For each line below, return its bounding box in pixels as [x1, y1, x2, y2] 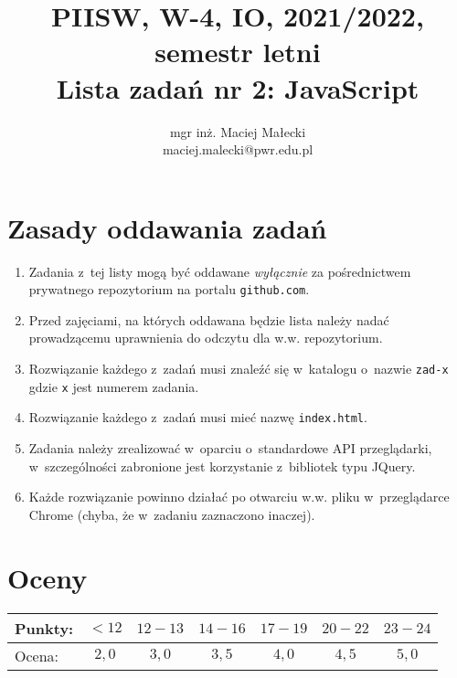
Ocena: [15, 644, 59, 666]
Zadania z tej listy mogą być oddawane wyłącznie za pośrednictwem [28, 261, 411, 281]
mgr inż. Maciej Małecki [169, 122, 306, 141]
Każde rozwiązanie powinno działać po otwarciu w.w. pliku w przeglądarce [28, 487, 450, 506]
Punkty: [15, 617, 74, 639]
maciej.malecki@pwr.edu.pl [162, 140, 314, 159]
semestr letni [154, 33, 321, 70]
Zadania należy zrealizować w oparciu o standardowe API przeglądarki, [28, 439, 432, 458]
